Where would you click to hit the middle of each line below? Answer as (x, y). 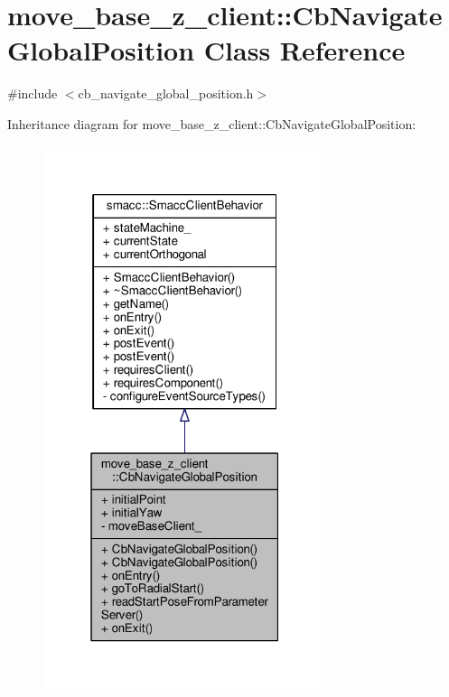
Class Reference (304, 50)
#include (33, 93)
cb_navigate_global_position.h (166, 93)
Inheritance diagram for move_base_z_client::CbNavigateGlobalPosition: (212, 123)
